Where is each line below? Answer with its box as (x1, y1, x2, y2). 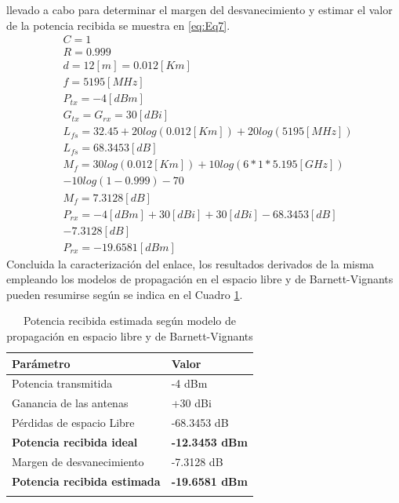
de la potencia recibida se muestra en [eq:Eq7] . (6, 16, 230, 33)
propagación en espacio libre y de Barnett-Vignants (6, 328, 253, 344)
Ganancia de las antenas (12, 395, 129, 411)
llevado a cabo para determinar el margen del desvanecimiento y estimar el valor (6, 2, 393, 17)
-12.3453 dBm (171, 433, 248, 450)
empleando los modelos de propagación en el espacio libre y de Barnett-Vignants (6, 271, 394, 287)
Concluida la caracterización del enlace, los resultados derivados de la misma (6, 255, 375, 272)
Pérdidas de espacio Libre (12, 414, 135, 431)
